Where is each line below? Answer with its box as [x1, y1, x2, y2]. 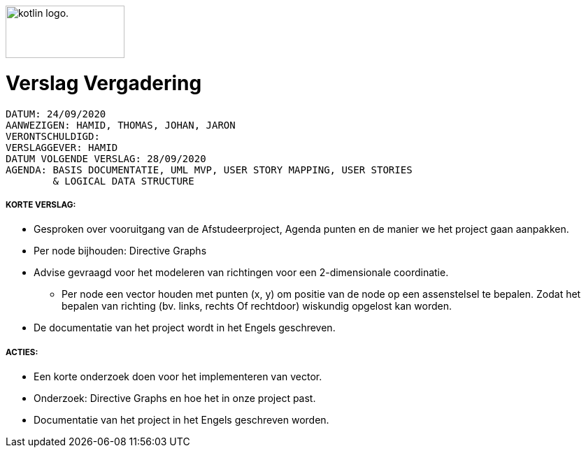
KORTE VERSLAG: [6, 199, 76, 210]
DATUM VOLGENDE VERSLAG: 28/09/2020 [6, 152, 206, 164]
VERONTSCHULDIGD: [6, 130, 100, 142]
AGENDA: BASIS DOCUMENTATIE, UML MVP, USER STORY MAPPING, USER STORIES [6, 164, 413, 175]
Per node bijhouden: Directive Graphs [34, 245, 207, 257]
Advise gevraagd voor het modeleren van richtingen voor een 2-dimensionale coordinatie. [34, 266, 449, 279]
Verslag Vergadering [6, 71, 202, 95]
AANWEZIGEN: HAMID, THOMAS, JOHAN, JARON [6, 119, 236, 131]
